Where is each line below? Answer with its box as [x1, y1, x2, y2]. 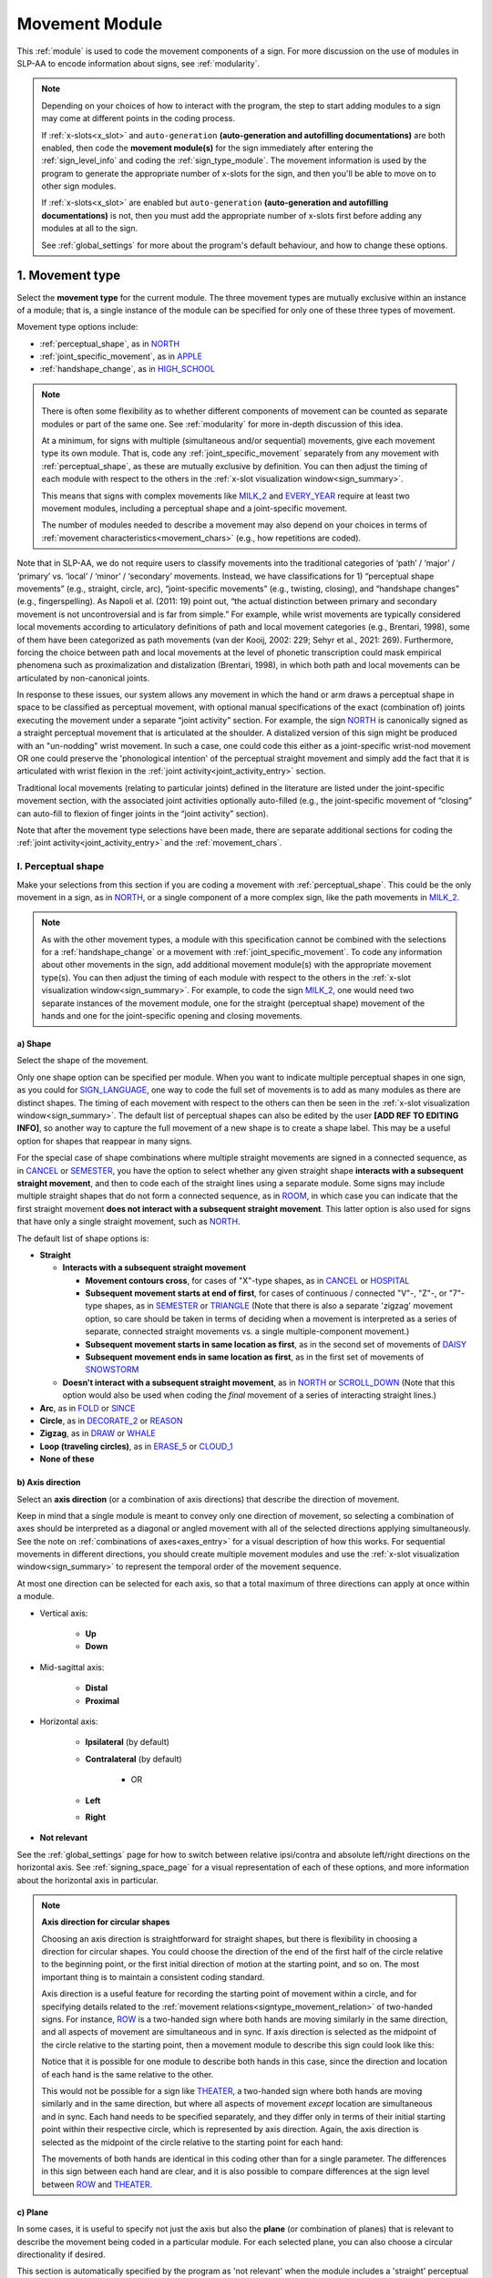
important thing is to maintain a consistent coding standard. [41, 1971, 265, 1982]
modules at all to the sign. [41, 223, 138, 234]
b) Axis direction [16, 1477, 81, 1488]
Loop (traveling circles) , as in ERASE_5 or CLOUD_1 [39, 1441, 233, 1452]
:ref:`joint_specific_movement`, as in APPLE [39, 351, 202, 362]
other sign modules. [41, 180, 117, 191]
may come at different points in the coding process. [41, 113, 236, 124]
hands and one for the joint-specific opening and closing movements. [41, 1011, 302, 1021]
